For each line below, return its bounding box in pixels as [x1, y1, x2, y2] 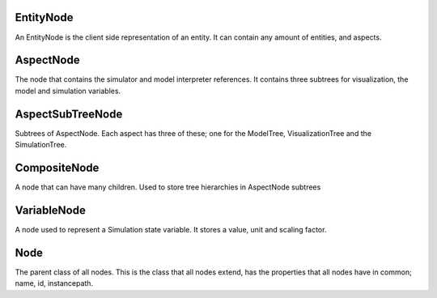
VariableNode [15, 203, 87, 217]
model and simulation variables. [15, 86, 121, 96]
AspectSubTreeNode [15, 107, 123, 121]
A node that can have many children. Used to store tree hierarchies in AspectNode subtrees [15, 182, 321, 192]
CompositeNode [15, 160, 100, 174]
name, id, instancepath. [15, 279, 93, 288]
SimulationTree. [15, 140, 67, 150]
